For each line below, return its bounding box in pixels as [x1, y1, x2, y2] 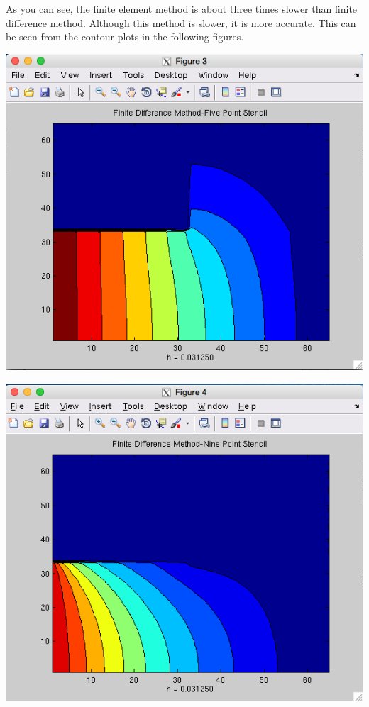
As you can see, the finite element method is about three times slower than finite [6, 1, 358, 16]
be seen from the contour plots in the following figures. [6, 29, 244, 44]
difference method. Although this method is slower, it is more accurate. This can [6, 15, 356, 30]
